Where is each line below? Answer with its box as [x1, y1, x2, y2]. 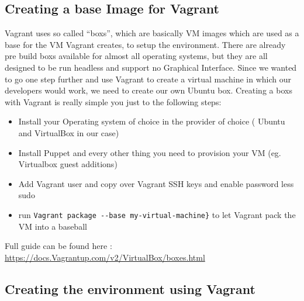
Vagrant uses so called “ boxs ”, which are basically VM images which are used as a [5, 27, 299, 39]
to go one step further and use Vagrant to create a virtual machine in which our [5, 72, 291, 85]
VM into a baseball [18, 220, 87, 232]
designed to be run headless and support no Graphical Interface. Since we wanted [5, 61, 297, 73]
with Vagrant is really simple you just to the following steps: [5, 95, 222, 108]
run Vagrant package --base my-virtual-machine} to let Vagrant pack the [18, 208, 296, 220]
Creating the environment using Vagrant [5, 279, 255, 297]
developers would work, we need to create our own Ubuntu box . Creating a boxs [5, 84, 292, 96]
